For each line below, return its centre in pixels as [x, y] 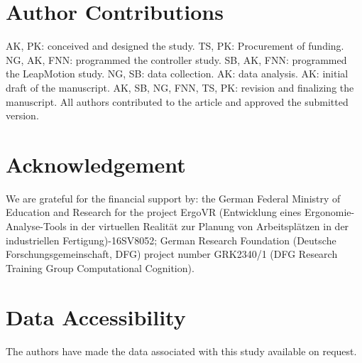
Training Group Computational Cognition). [100, 267]
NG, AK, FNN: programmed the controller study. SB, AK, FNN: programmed [176, 59]
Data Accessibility [96, 316]
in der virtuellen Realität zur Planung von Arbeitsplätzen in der [209, 226]
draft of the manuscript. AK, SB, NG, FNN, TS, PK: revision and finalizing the [180, 87]
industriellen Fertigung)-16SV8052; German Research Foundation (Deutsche [171, 240]
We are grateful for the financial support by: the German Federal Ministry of [173, 198]
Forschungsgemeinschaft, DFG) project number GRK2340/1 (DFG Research [172, 254]
